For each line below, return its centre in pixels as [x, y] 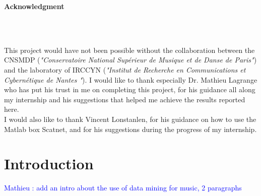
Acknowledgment [34, 6]
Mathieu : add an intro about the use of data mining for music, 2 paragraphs [123, 188]
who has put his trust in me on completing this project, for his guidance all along [130, 89]
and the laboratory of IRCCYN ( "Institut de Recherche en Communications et [125, 69]
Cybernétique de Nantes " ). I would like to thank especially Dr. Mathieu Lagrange [131, 79]
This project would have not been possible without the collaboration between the [129, 50]
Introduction [49, 164]
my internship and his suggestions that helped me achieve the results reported [125, 99]
